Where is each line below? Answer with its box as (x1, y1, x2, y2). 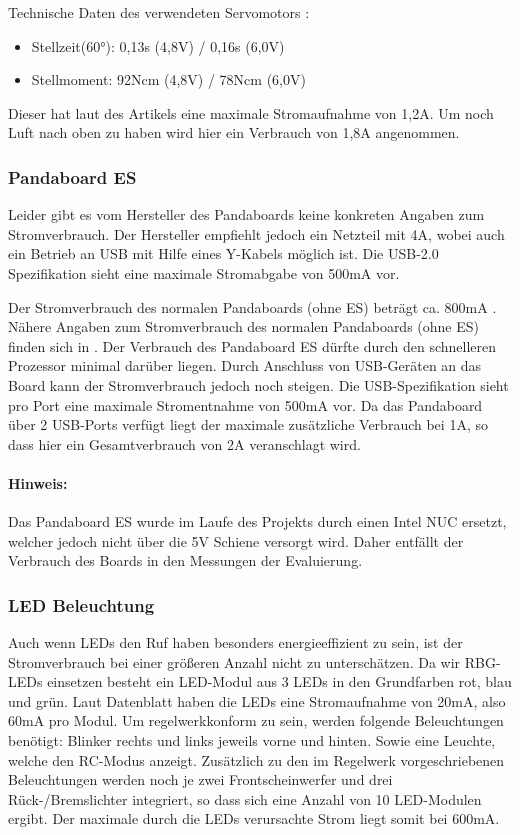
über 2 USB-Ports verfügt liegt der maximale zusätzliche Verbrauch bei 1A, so (8, 414, 488, 435)
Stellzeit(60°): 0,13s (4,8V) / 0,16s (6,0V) (31, 35, 285, 56)
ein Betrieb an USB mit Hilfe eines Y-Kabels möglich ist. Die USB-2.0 (8, 243, 439, 264)
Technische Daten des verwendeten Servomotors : (8, 2, 310, 22)
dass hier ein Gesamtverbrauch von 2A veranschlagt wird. (8, 433, 361, 454)
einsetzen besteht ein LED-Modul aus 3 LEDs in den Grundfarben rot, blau (47, 671, 512, 692)
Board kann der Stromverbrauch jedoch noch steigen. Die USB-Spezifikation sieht (8, 374, 509, 395)
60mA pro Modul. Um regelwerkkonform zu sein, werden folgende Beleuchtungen (8, 710, 504, 731)
